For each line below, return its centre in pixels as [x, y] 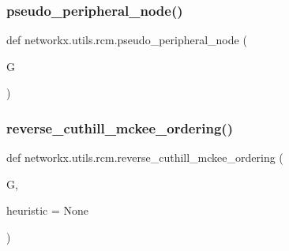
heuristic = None [47, 210]
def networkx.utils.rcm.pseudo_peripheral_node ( [127, 40]
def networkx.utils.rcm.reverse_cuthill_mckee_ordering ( [145, 157]
